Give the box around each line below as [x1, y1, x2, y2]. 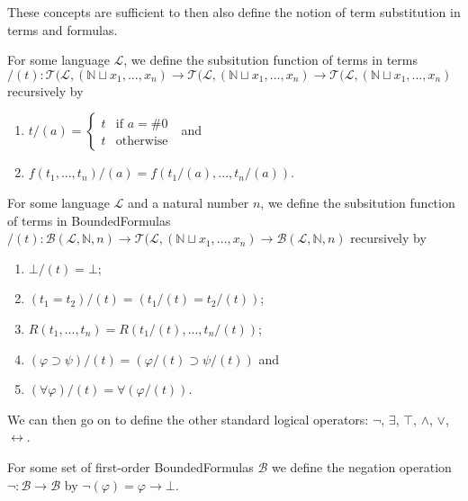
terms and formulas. [7, 20, 118, 39]
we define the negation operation [271, 457, 452, 476]
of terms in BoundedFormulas [7, 210, 171, 229]
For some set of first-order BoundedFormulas [7, 457, 254, 476]
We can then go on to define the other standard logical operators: [7, 409, 369, 428]
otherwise [115, 135, 168, 148]
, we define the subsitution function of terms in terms [123, 50, 418, 69]
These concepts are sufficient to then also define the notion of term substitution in [7, 3, 461, 21]
